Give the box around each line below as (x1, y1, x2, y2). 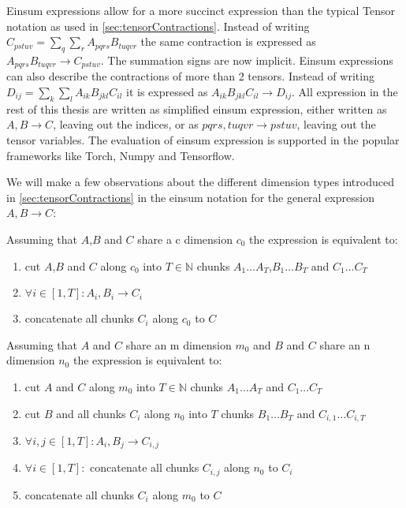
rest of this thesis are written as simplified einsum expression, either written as (6, 100, 387, 117)
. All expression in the (292, 84, 398, 100)
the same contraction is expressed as (140, 33, 316, 50)
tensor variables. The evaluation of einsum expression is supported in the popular (6, 132, 400, 148)
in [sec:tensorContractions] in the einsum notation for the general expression (6, 189, 374, 205)
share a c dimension (137, 230, 233, 247)
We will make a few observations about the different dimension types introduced (6, 174, 394, 190)
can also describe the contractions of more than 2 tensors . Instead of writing (6, 68, 374, 84)
